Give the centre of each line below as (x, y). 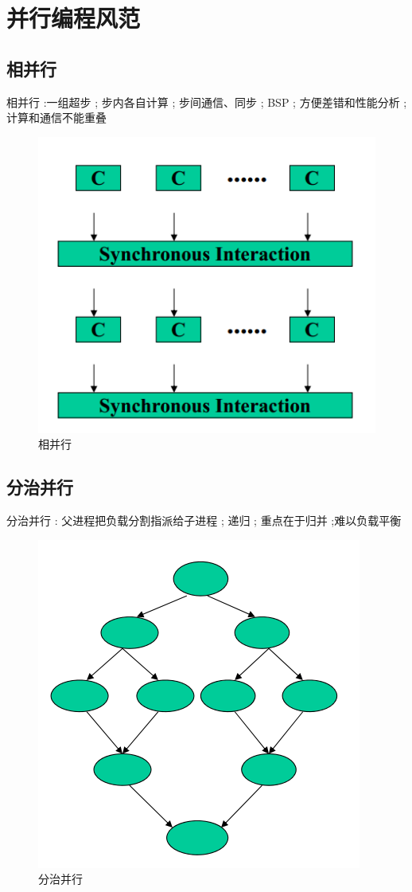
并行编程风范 (74, 18)
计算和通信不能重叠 (56, 117)
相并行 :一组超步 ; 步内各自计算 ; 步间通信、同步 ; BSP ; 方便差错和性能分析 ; (207, 102)
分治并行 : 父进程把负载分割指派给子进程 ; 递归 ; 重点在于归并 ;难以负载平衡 (204, 520)
